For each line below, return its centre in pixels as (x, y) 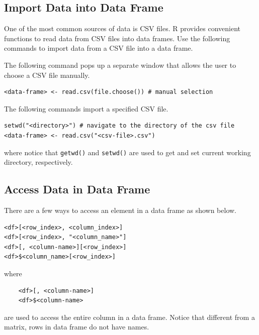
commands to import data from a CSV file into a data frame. (99, 48)
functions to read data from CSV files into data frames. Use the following (117, 38)
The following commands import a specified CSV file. (86, 108)
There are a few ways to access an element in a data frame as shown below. (120, 210)
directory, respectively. (38, 162)
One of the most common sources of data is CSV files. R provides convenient (122, 28)
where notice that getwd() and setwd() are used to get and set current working (127, 152)
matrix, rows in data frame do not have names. (77, 327)
